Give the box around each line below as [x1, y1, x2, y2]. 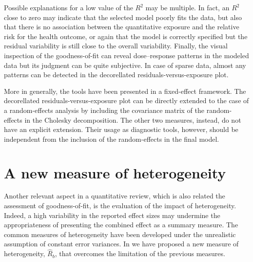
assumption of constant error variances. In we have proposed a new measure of [4, 239, 239, 249]
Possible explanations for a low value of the [4, 2, 133, 12]
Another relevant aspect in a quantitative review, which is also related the [4, 191, 225, 201]
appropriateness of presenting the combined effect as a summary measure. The [4, 219, 238, 230]
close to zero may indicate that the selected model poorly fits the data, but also [4, 12, 242, 22]
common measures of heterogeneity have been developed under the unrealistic [4, 229, 236, 239]
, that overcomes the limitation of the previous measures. [55, 248, 225, 259]
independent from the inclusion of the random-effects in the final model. [4, 133, 219, 144]
